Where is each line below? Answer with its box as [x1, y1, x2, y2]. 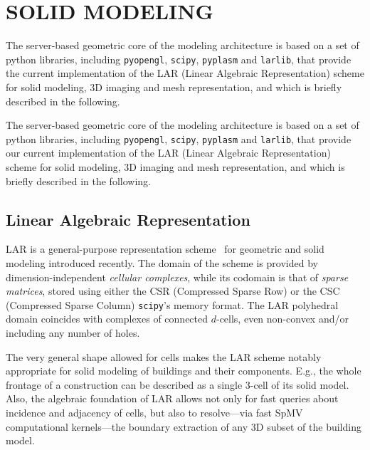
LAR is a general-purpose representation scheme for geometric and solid [6, 241, 324, 256]
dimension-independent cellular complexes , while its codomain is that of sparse [6, 269, 349, 284]
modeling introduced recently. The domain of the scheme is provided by [6, 255, 318, 270]
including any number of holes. [6, 325, 140, 340]
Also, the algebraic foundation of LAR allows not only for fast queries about [6, 391, 339, 406]
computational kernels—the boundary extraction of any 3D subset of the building [6, 419, 361, 434]
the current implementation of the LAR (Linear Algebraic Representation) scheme [6, 66, 364, 80]
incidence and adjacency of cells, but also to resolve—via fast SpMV [6, 404, 303, 419]
